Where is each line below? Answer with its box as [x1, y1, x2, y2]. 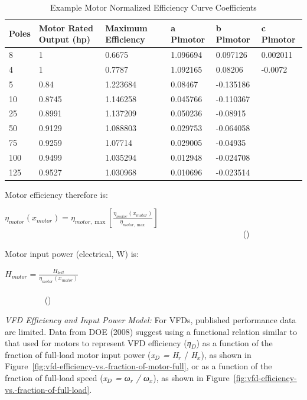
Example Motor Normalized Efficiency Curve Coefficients [50, 1, 257, 13]
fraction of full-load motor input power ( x [5, 348, 155, 360]
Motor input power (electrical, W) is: [5, 248, 139, 260]
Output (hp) [38, 33, 91, 45]
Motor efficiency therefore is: [5, 188, 108, 200]
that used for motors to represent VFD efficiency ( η [5, 337, 191, 349]
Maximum [105, 21, 148, 34]
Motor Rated [38, 21, 93, 34]
